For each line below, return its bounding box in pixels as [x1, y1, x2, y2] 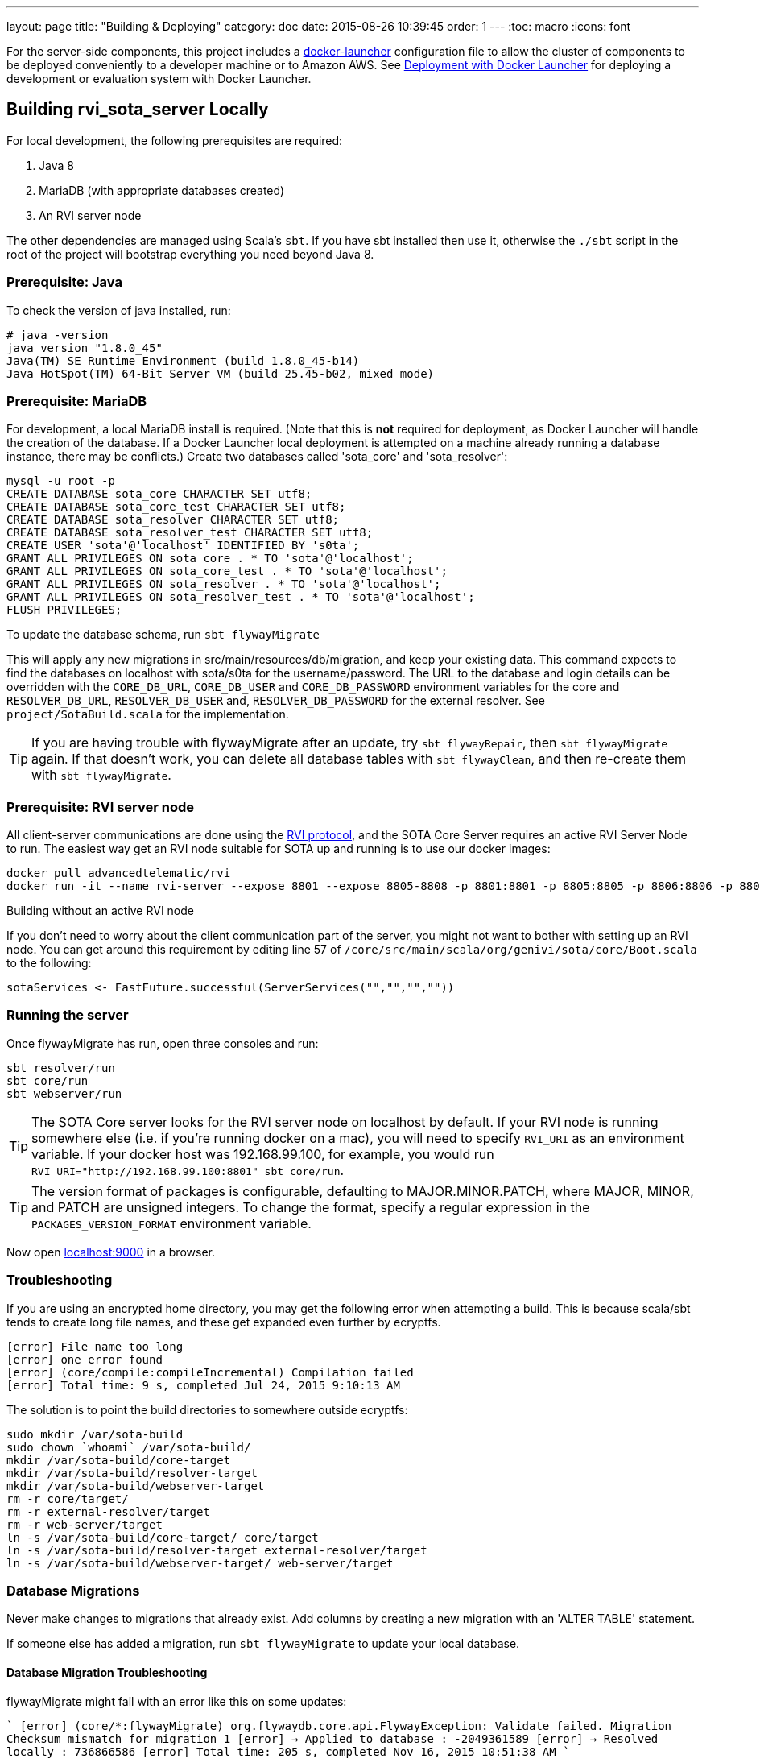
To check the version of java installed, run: [6, 303, 231, 317]
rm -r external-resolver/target [6, 1504, 210, 1518]
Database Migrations [6, 1582, 140, 1599]
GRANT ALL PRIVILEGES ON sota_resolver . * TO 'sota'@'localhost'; [6, 577, 441, 591]
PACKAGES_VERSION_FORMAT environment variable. [31, 1215, 312, 1231]
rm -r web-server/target [6, 1517, 163, 1531]
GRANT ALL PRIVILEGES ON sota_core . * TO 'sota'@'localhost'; [6, 552, 414, 565]
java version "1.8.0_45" [6, 341, 163, 354]
